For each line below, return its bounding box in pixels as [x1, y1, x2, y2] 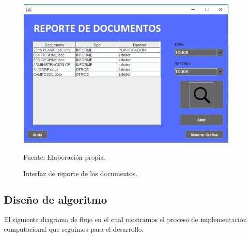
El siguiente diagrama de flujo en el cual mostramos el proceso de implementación [4, 214, 247, 224]
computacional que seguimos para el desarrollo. [4, 223, 144, 234]
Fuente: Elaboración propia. [23, 151, 106, 162]
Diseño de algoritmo [4, 192, 107, 207]
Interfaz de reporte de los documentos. [23, 168, 138, 178]
